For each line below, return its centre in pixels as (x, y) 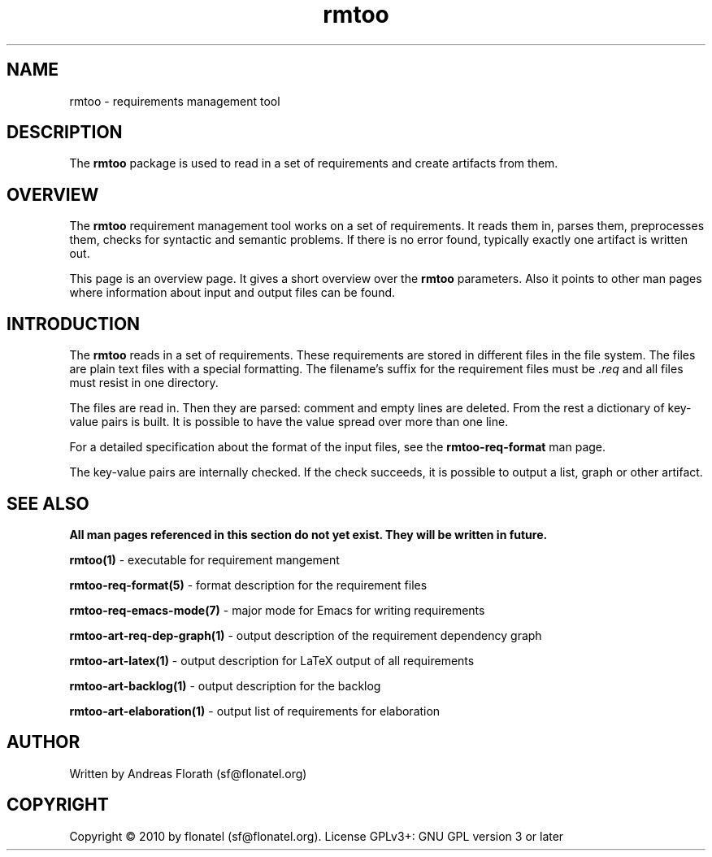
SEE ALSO (48, 503)
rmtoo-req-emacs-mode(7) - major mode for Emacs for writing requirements (277, 610)
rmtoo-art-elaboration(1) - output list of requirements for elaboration (255, 711)
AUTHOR (43, 742)
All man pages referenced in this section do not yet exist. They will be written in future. (308, 534)
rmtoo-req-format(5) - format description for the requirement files (248, 585)
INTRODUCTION (74, 324)
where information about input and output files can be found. (232, 293)
